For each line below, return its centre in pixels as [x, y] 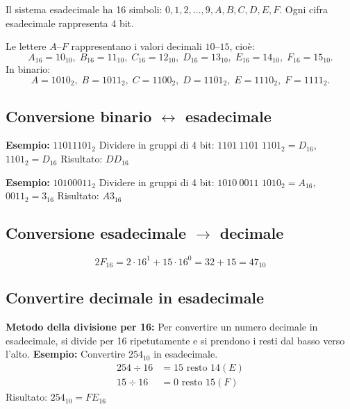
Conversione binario [79, 116]
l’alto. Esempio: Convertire [66, 354]
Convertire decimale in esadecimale [135, 298]
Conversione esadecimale [96, 233]
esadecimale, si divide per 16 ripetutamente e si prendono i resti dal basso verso [175, 340]
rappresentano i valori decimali [136, 46]
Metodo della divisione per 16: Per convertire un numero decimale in [162, 327]
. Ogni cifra [303, 9]
